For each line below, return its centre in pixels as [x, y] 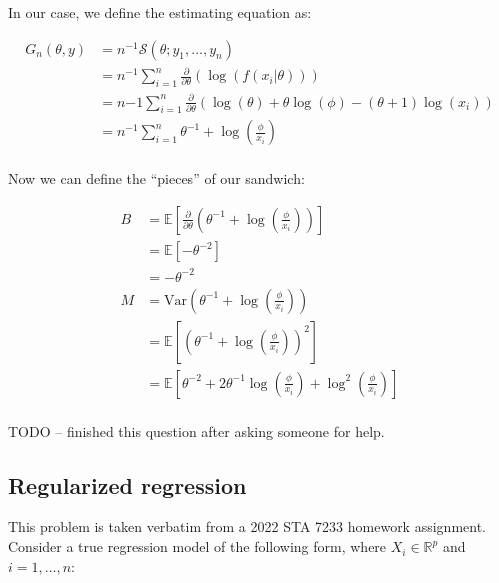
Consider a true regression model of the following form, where [197, 546]
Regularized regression [127, 484]
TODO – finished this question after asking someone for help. [196, 430]
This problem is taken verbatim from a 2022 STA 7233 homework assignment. [247, 526]
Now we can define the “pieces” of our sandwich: [156, 178]
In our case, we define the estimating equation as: [160, 12]
